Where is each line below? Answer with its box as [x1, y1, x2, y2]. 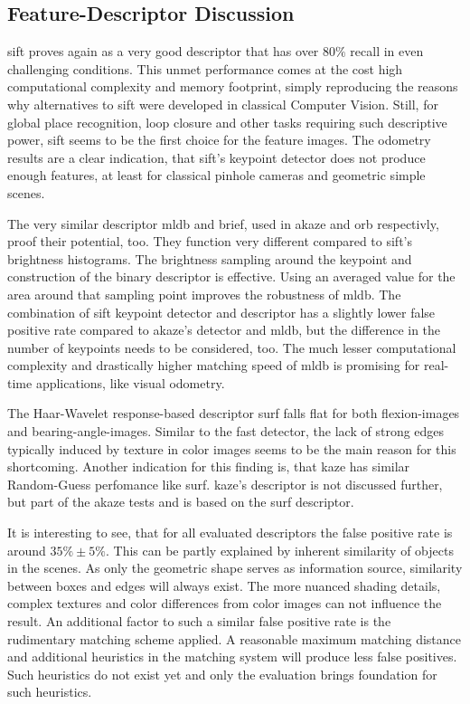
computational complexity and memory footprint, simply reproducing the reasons [7, 77, 458, 96]
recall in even [350, 42, 424, 61]
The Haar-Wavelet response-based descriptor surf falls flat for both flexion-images [7, 404, 460, 423]
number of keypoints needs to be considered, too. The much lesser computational [7, 338, 456, 357]
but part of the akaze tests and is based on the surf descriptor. [7, 492, 354, 511]
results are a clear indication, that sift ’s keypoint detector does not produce [7, 147, 426, 166]
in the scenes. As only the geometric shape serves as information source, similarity [7, 558, 463, 577]
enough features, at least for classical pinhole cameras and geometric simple [7, 166, 426, 185]
